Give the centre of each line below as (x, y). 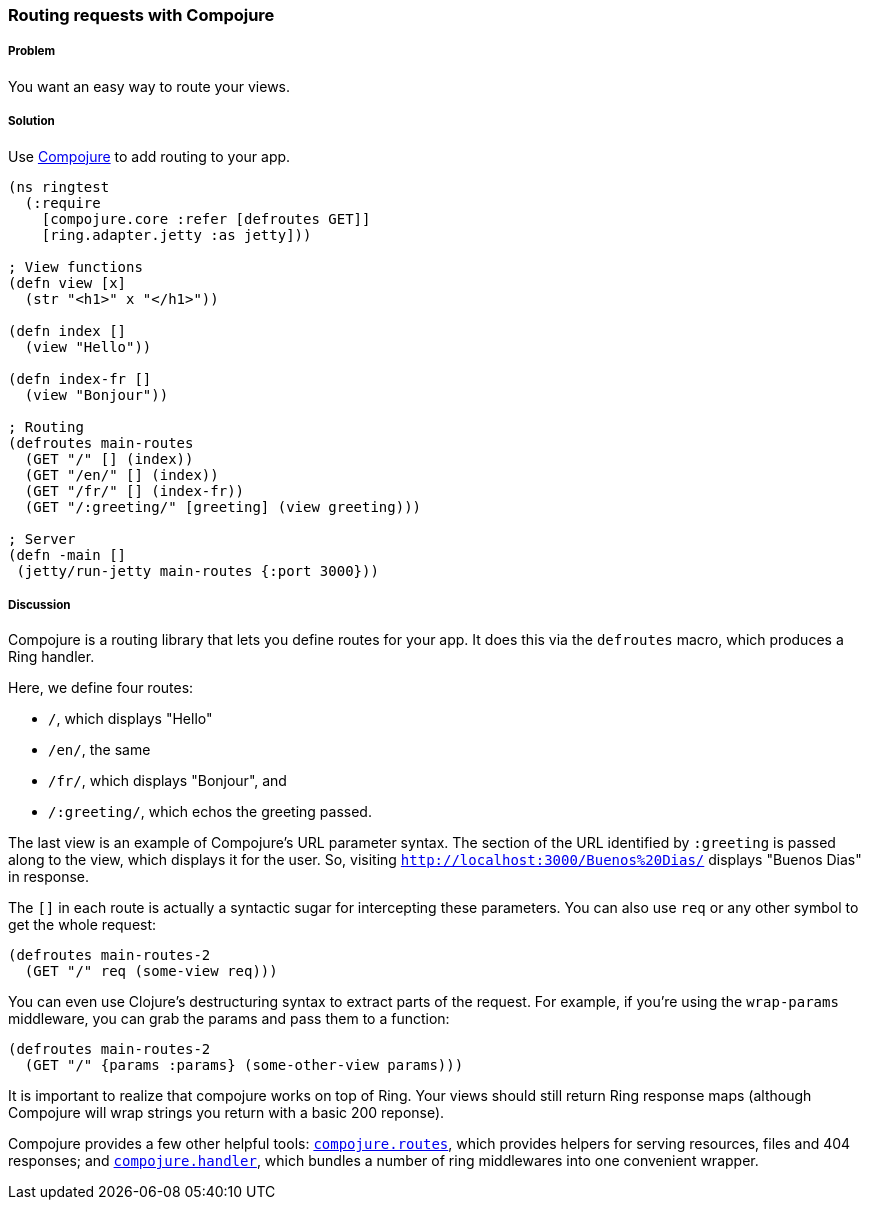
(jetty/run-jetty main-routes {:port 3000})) (197, 570)
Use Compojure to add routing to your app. (149, 156)
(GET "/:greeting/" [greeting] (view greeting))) (223, 506)
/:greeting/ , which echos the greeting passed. (210, 812)
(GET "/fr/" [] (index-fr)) (134, 490)
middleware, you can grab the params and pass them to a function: (229, 1019)
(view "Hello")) (88, 346)
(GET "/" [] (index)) (109, 458)
